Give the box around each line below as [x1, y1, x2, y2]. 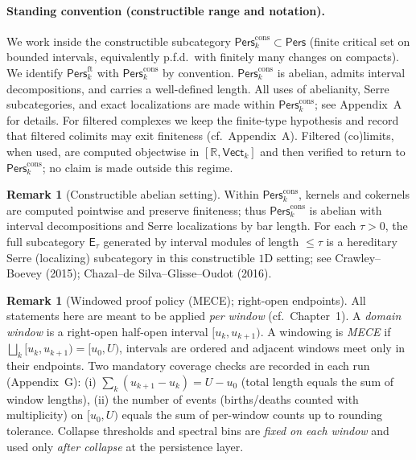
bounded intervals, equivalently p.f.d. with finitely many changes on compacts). [6, 48, 399, 65]
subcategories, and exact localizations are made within [6, 96, 275, 113]
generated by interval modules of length [103, 232, 299, 249]
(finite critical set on [309, 32, 410, 49]
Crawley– [335, 248, 381, 265]
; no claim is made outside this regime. [42, 158, 233, 175]
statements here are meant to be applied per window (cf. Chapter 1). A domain [6, 307, 402, 324]
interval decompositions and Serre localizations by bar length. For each [6, 217, 356, 234]
